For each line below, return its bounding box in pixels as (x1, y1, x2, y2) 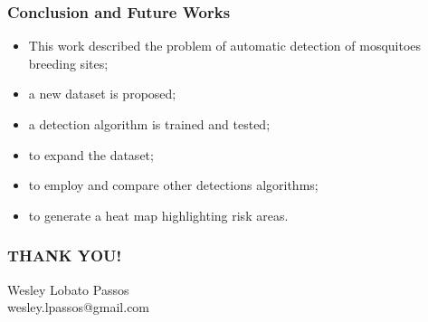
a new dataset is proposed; (28, 84, 176, 103)
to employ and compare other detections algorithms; (28, 175, 319, 194)
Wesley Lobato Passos (7, 279, 129, 298)
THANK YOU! (7, 244, 122, 267)
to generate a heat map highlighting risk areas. (28, 205, 289, 224)
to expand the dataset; (28, 145, 154, 164)
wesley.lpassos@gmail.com (7, 298, 150, 317)
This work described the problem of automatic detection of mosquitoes (28, 36, 422, 55)
